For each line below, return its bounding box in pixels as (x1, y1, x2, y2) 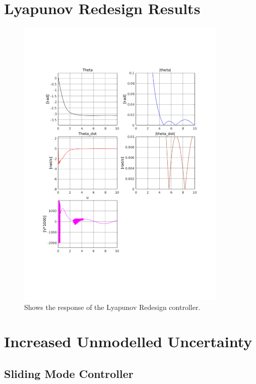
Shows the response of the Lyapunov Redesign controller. (24, 301, 201, 312)
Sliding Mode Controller (4, 366, 134, 381)
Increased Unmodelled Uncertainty (4, 331, 252, 352)
